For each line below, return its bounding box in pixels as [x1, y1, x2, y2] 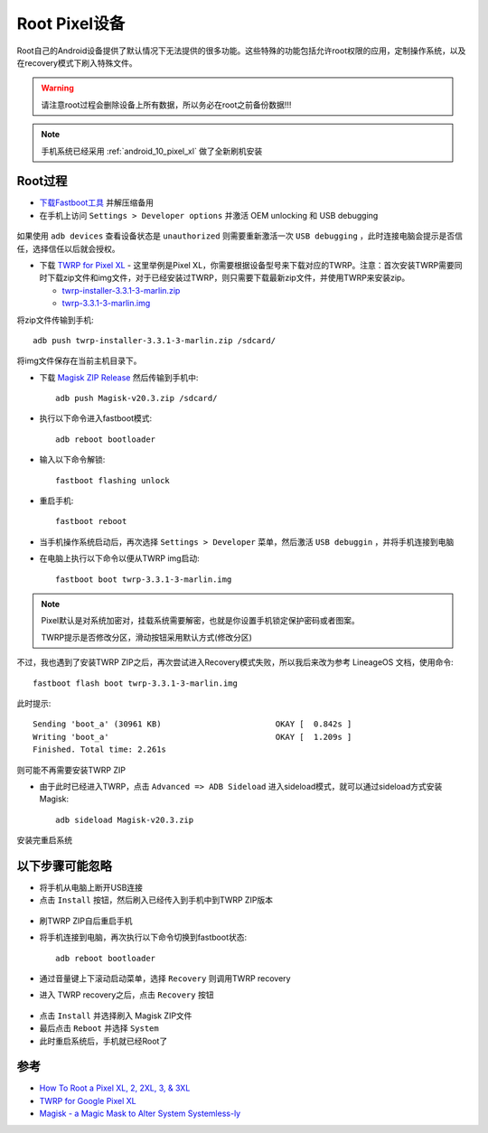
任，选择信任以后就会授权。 [16, 243, 120, 254]
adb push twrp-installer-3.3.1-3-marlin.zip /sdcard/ [33, 335, 276, 345]
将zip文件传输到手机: [16, 314, 94, 325]
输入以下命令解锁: [39, 454, 106, 465]
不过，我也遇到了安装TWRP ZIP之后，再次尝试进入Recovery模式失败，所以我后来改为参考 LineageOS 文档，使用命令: [16, 657, 454, 668]
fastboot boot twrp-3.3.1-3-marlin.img [55, 574, 232, 585]
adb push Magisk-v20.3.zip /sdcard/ [55, 393, 218, 404]
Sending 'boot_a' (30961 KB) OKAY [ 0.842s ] [33, 719, 352, 729]
